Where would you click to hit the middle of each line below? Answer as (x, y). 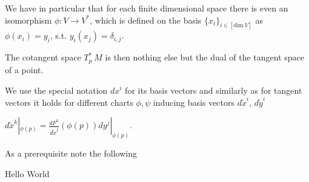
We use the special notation (56, 90)
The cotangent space (43, 57)
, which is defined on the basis (146, 20)
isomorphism (28, 20)
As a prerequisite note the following (71, 153)
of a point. (24, 69)
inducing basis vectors (194, 102)
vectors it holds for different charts (69, 102)
